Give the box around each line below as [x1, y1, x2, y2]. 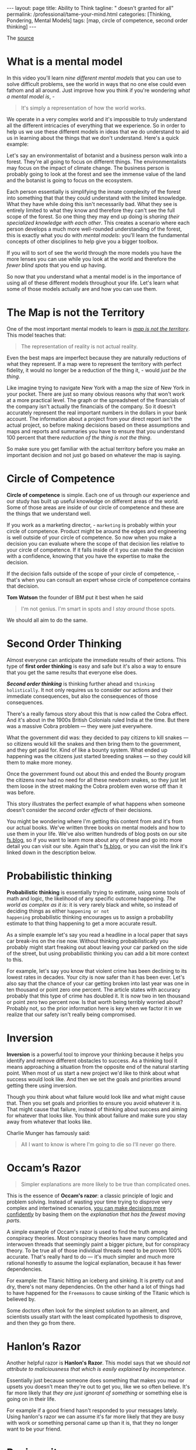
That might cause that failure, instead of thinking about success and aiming [6, 1105, 188, 1113]
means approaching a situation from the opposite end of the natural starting [6, 1063, 189, 1070]
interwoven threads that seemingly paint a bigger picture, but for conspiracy [6, 1240, 190, 1247]
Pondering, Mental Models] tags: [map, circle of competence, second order [6, 17, 188, 24]
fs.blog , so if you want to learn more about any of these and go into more [6, 836, 183, 844]
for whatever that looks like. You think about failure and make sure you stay [6, 1112, 187, 1119]
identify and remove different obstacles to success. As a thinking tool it [6, 1057, 177, 1064]
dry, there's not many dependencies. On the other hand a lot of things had [6, 1283, 185, 1290]
